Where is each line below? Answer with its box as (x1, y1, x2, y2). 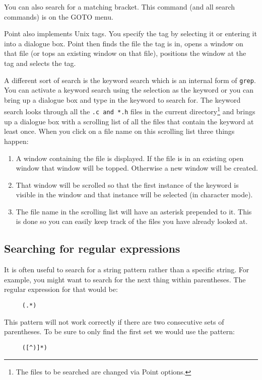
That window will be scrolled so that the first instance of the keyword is (16, 179, 239, 190)
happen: (4, 135, 29, 146)
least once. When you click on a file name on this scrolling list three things (4, 126, 235, 136)
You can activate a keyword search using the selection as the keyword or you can (4, 85, 254, 95)
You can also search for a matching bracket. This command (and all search (4, 2, 235, 12)
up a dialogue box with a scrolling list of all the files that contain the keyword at (4, 116, 254, 126)
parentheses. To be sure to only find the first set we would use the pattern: (4, 326, 235, 337)
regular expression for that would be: (4, 284, 118, 294)
